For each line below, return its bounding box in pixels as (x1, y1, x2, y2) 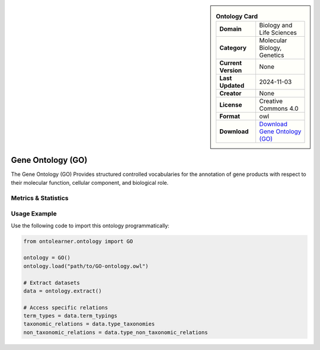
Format (219, 113, 240, 121)
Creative (259, 97, 283, 105)
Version (219, 66, 242, 75)
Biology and (259, 21, 293, 30)
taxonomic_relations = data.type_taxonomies (23, 320, 155, 327)
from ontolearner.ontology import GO (23, 237, 133, 245)
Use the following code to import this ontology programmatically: (11, 222, 170, 229)
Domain (219, 25, 242, 33)
